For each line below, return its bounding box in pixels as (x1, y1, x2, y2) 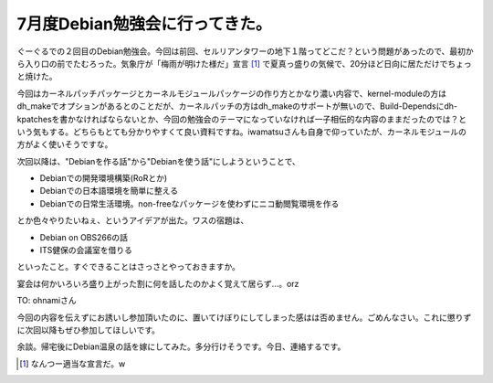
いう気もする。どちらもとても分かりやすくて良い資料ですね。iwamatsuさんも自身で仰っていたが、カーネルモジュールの (16, 126, 467, 137)
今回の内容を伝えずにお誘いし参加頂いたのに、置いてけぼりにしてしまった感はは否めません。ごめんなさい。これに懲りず (16, 312, 472, 323)
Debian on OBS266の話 (39, 231, 128, 242)
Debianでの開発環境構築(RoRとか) (39, 173, 168, 184)
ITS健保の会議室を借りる (39, 245, 132, 256)
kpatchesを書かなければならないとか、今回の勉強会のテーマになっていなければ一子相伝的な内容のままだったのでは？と (16, 113, 467, 124)
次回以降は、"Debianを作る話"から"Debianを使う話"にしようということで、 (16, 155, 300, 166)
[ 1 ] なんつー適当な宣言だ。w (19, 357, 126, 369)
